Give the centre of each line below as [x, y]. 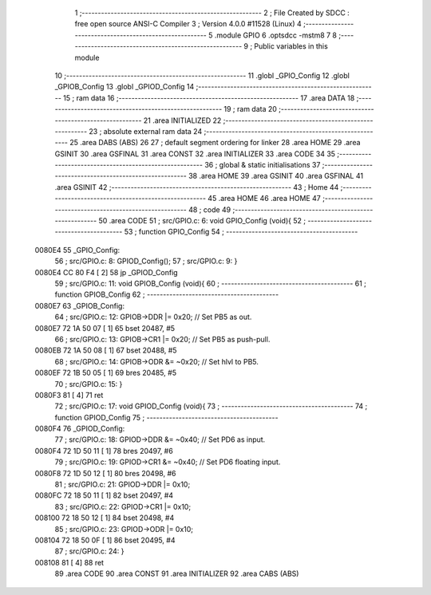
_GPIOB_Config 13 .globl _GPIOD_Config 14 [125, 87]
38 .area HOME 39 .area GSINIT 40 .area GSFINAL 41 [275, 176]
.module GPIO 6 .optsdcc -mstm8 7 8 [276, 35]
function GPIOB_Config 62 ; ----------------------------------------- [167, 294]
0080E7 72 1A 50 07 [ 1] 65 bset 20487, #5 [105, 328]
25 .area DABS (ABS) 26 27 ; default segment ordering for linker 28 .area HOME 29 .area [215, 143]
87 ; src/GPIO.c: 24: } [89, 551]
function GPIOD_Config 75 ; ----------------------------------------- [166, 417]
